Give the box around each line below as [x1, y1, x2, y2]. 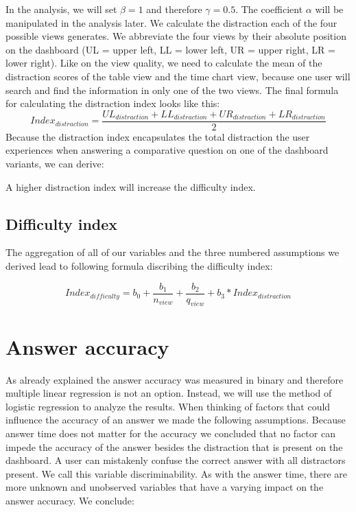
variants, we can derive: [5, 156, 104, 170]
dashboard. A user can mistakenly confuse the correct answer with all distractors [5, 453, 346, 467]
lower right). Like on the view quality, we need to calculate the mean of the [5, 56, 322, 70]
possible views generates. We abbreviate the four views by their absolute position [5, 29, 346, 43]
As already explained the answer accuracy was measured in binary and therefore [5, 372, 344, 386]
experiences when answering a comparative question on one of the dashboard [5, 143, 329, 157]
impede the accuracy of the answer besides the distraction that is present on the [5, 439, 343, 454]
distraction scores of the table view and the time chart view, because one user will [5, 69, 351, 83]
